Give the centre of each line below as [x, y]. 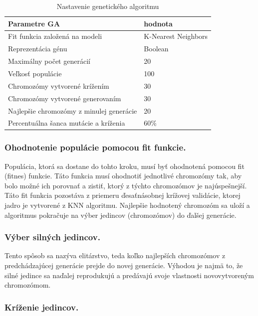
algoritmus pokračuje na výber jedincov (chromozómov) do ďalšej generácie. [121, 215]
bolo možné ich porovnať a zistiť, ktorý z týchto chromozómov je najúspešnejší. [126, 185]
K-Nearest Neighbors [176, 36]
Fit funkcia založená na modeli [55, 36]
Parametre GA [34, 23]
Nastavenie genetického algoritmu [108, 6]
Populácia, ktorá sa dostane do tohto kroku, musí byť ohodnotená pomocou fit [125, 166]
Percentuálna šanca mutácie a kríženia [67, 123]
